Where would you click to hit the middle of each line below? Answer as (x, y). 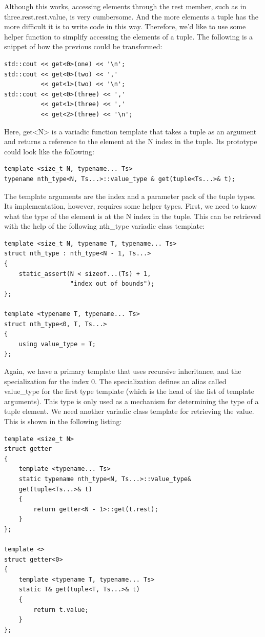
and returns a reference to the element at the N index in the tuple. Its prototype (131, 141)
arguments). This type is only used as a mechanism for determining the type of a (131, 401)
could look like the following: (49, 151)
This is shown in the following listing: (63, 421)
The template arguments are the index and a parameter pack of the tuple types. (130, 196)
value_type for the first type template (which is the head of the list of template (129, 391)
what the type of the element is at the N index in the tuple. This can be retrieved (133, 216)
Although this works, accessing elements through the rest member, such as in (125, 6)
